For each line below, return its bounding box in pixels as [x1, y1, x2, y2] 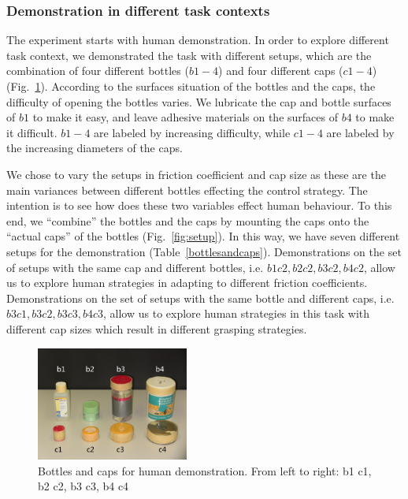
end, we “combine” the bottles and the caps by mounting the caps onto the [6, 212, 369, 229]
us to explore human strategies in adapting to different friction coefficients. [6, 274, 368, 291]
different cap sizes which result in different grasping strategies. [6, 320, 307, 337]
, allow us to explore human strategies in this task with [103, 305, 370, 322]
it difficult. [6, 124, 57, 140]
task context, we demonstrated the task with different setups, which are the [6, 47, 372, 63]
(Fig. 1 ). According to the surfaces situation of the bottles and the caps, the [6, 78, 376, 94]
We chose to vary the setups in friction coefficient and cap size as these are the [6, 166, 386, 182]
